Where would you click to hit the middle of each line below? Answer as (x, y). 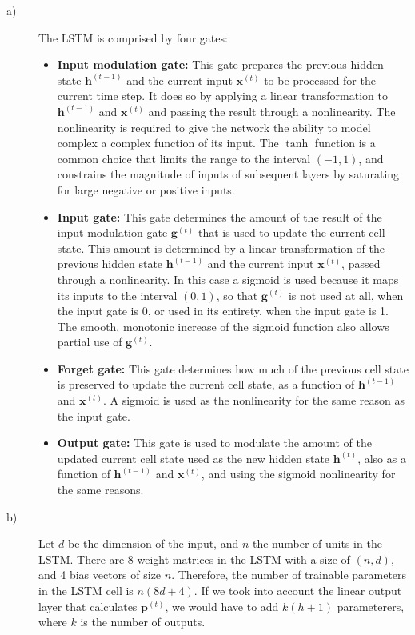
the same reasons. (100, 490)
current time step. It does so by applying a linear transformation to (222, 96)
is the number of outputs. (143, 622)
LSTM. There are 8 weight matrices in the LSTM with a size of (194, 559)
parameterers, (371, 606)
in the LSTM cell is (86, 590)
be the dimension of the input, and (154, 543)
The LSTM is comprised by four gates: (133, 37)
